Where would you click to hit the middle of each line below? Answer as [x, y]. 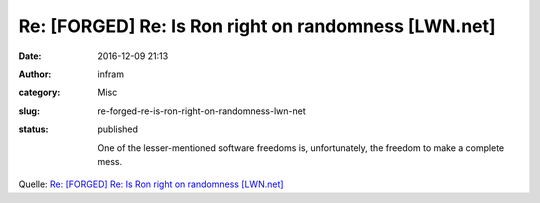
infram [111, 74]
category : [39, 92]
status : [33, 129]
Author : [35, 74]
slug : [29, 111]
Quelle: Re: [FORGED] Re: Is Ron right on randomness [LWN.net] [151, 184]
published [118, 129]
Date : [30, 56]
